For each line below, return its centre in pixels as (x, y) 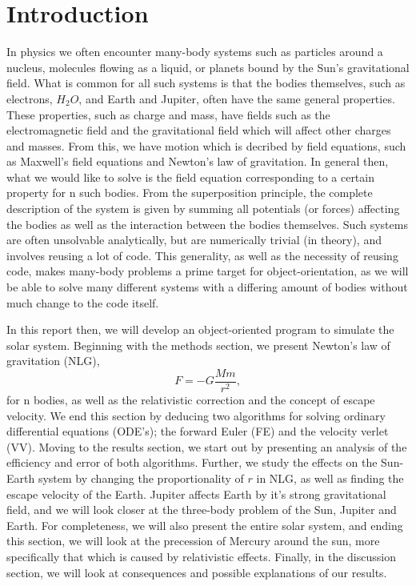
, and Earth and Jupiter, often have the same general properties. (237, 98)
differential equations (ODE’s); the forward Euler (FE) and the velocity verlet (198, 431)
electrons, (30, 98)
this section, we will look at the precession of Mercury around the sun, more (193, 541)
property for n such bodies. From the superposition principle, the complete (190, 193)
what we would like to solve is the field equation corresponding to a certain (190, 177)
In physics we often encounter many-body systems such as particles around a (195, 52)
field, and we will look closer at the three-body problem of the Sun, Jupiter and (202, 510)
